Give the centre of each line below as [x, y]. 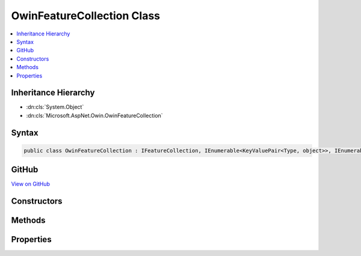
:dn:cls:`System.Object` [55, 107]
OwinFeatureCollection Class [86, 16]
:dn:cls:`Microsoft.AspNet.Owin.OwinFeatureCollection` [94, 115]
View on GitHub [31, 184]
